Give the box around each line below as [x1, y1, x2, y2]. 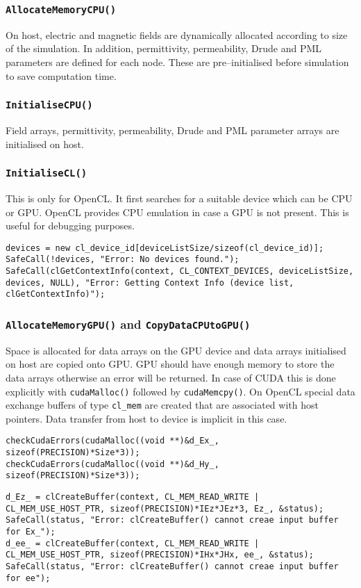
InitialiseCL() [6, 168, 87, 179]
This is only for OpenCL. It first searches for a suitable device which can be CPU [6, 190, 353, 205]
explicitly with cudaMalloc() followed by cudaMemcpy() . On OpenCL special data [6, 384, 355, 398]
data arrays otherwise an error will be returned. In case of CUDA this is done [6, 370, 336, 384]
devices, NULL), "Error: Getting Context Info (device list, [6, 277, 294, 288]
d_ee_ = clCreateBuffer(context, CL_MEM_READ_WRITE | [6, 538, 260, 548]
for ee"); [6, 573, 51, 583]
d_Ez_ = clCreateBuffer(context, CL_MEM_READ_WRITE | [6, 492, 260, 503]
